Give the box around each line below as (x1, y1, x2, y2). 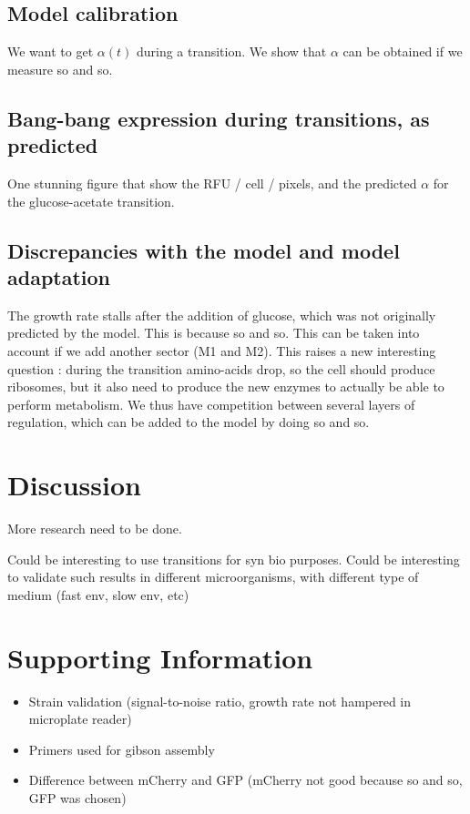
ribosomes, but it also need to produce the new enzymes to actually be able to (7, 377, 444, 396)
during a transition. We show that (136, 42, 327, 61)
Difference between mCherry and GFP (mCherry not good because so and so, (28, 770, 463, 789)
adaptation (7, 262, 111, 290)
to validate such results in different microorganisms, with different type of (7, 567, 419, 586)
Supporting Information (7, 638, 313, 676)
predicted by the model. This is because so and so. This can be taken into (7, 323, 420, 342)
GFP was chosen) (28, 788, 127, 807)
